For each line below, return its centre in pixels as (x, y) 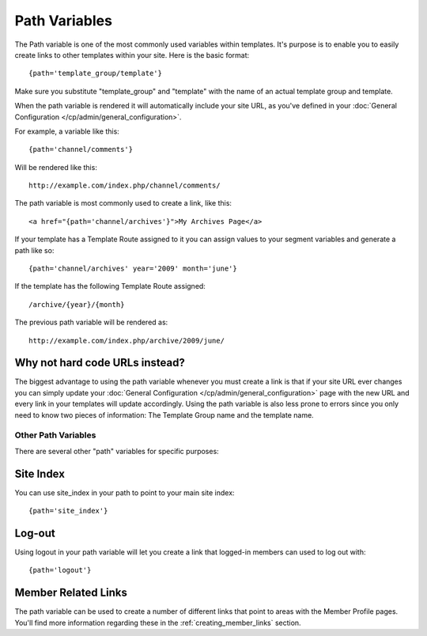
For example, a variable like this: (67, 131)
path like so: (34, 250)
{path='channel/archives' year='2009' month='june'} (133, 269)
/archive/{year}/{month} (77, 304)
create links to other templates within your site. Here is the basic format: (132, 55)
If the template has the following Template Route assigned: (110, 286)
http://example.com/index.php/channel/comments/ (125, 185)
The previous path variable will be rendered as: (91, 322)
